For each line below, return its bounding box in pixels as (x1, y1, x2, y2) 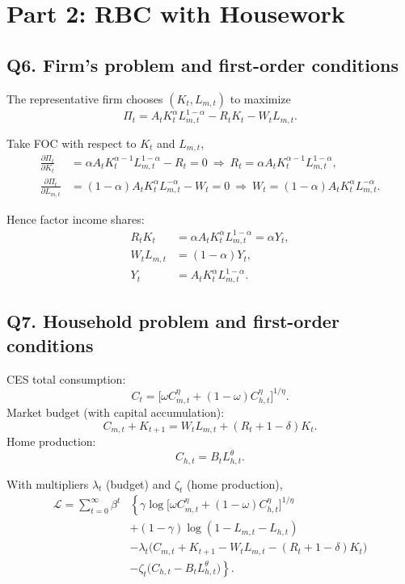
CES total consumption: (6, 370, 126, 387)
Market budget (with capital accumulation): (6, 404, 225, 421)
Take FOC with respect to (6, 134, 137, 151)
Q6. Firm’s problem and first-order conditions (6, 52, 399, 77)
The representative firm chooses (6, 90, 163, 107)
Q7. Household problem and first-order (6, 309, 340, 334)
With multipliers (6, 475, 89, 492)
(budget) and (106, 475, 171, 492)
